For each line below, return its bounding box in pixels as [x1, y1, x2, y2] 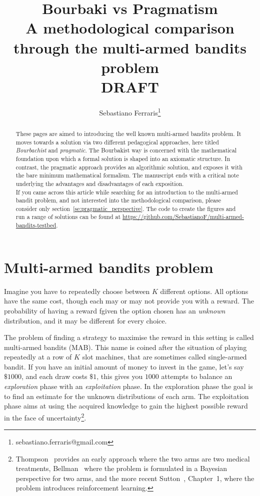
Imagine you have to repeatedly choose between [4, 285, 150, 296]
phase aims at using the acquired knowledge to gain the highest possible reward [4, 400, 248, 411]
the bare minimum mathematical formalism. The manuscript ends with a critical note [15, 171, 239, 179]
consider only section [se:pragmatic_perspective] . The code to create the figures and [15, 204, 236, 212]
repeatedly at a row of [4, 351, 72, 362]
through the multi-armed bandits [13, 37, 246, 57]
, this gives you [96, 371, 143, 381]
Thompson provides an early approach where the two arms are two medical [15, 453, 250, 463]
